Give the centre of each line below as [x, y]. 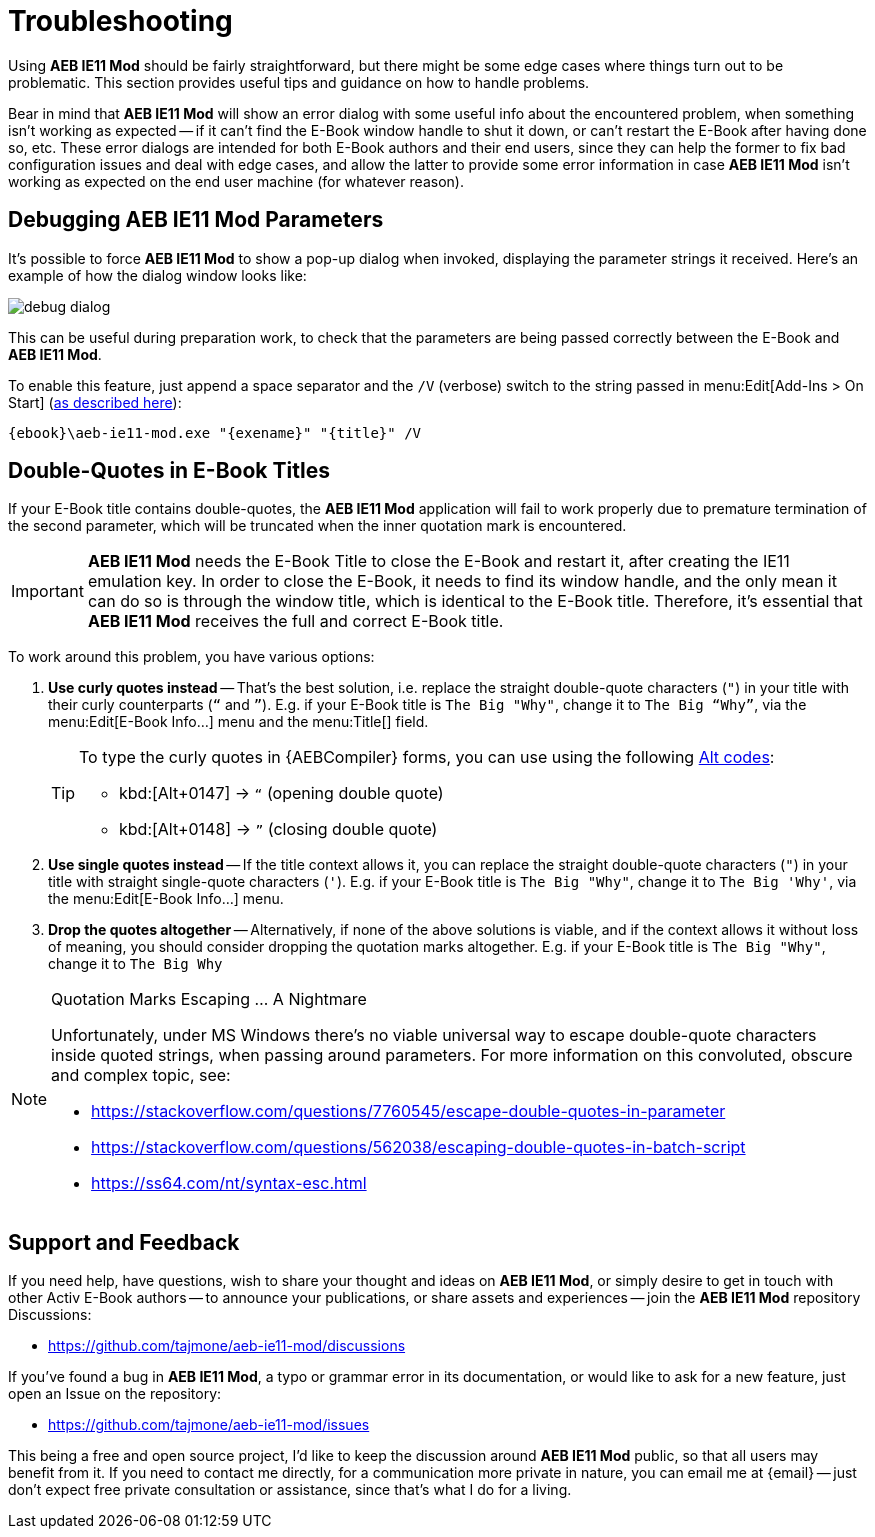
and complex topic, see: [141, 1075]
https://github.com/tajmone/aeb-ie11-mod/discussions [227, 1346]
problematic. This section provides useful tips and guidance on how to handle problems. [299, 82]
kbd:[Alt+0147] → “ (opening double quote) [281, 793]
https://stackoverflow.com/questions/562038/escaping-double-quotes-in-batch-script [418, 1147]
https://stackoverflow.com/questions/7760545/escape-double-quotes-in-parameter [408, 1111]
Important [47, 591]
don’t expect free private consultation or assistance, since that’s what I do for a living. [290, 1490]
